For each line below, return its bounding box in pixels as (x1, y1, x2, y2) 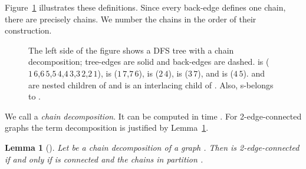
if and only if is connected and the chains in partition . (5, 153, 203, 165)
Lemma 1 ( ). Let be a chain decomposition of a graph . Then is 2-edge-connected (5, 141, 300, 153)
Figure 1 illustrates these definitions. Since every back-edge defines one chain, (5, 1, 286, 13)
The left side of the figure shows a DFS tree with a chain (28, 44, 234, 56)
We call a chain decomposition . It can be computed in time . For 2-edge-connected (5, 110, 302, 122)
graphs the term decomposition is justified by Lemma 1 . (5, 121, 209, 134)
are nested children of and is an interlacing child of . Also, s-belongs (28, 78, 274, 91)
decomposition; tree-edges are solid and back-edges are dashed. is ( (28, 55, 269, 68)
